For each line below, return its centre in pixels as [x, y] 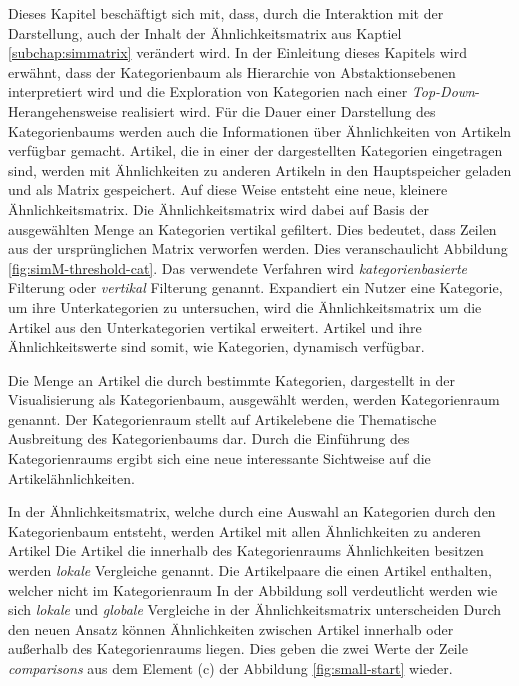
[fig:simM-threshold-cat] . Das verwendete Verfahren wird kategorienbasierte [238, 267]
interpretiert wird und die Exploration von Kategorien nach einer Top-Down [241, 91]
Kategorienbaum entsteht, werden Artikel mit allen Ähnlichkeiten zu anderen [244, 530]
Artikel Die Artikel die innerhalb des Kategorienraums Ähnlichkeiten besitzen [246, 550]
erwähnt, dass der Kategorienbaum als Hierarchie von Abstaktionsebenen [232, 71]
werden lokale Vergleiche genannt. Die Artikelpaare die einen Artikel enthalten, [250, 570]
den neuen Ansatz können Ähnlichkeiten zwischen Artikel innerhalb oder [231, 628]
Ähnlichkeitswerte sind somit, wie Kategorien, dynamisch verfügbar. [216, 346]
